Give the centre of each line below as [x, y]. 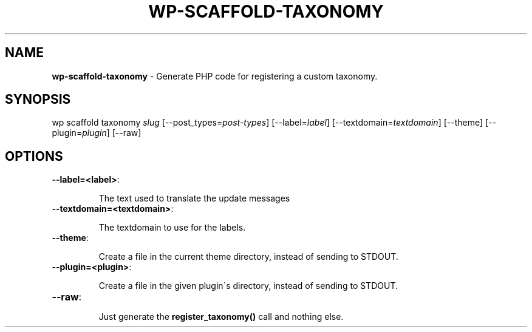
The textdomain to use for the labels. [172, 228]
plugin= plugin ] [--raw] [97, 133]
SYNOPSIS [38, 100]
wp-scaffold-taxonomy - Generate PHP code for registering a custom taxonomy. [215, 76]
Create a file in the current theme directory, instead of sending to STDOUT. [248, 257]
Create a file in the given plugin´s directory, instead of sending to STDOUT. [248, 286]
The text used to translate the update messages [194, 198]
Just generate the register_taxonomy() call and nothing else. [221, 317]
